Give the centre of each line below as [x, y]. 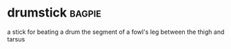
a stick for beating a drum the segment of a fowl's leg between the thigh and [116, 32]
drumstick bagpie [54, 13]
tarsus [16, 39]
